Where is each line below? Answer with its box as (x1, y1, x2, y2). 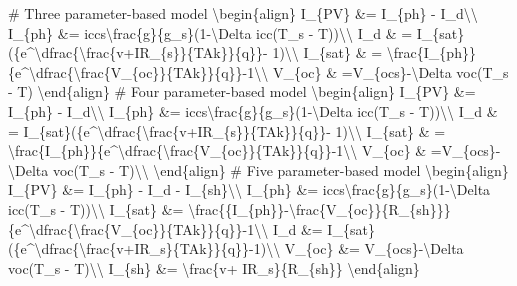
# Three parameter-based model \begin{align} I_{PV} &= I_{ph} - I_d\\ (8, 3, 478, 23)
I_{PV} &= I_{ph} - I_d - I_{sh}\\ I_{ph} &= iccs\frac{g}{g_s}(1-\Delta (8, 179, 491, 200)
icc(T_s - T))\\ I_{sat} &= (8, 198, 184, 219)
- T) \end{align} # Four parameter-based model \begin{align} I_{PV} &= (8, 81, 476, 102)
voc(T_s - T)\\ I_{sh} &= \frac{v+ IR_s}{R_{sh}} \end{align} (8, 257, 420, 278)
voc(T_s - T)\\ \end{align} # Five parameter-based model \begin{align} (52, 159, 509, 180)
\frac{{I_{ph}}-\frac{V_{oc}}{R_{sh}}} (188, 198, 451, 219)
